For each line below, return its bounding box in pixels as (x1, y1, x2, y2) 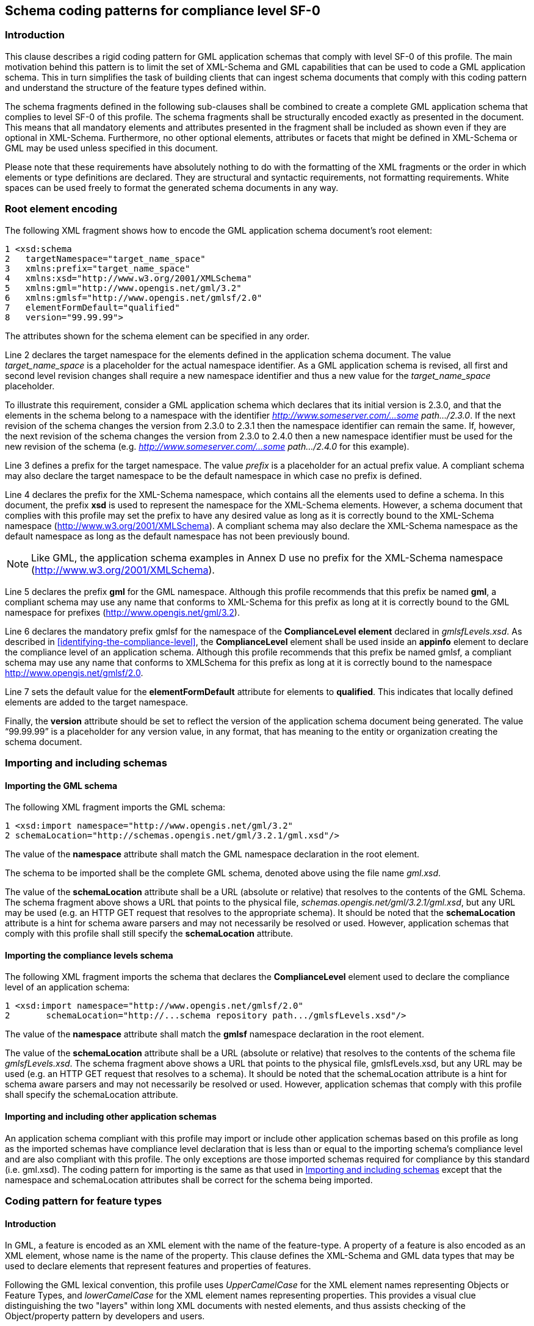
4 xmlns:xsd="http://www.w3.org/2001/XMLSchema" (5, 273, 252, 283)
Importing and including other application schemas (5, 1111, 217, 1122)
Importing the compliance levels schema (5, 949, 173, 960)
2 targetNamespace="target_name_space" (5, 253, 206, 264)
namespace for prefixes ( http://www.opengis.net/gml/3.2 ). (5, 607, 240, 618)
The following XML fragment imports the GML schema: (5, 802, 226, 813)
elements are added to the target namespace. (5, 696, 189, 707)
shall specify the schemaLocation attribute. (5, 1089, 178, 1100)
